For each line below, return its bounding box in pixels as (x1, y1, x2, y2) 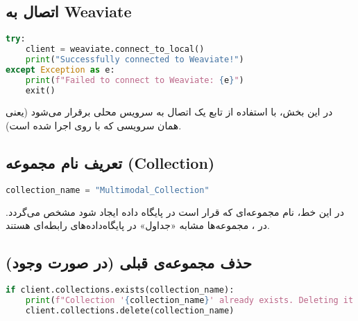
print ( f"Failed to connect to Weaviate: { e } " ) (25, 75, 244, 85)
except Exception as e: (6, 64, 115, 75)
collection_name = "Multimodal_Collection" (6, 185, 210, 195)
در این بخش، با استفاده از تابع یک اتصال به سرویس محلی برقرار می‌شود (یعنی (6, 104, 333, 119)
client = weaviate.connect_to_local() (25, 44, 205, 55)
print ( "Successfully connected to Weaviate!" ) (25, 54, 244, 64)
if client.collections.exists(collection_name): (6, 285, 235, 295)
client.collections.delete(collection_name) (25, 305, 235, 315)
